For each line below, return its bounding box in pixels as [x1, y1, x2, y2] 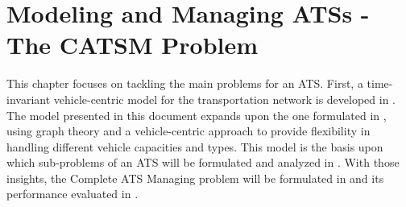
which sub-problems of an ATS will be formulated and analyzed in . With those [6, 154, 400, 171]
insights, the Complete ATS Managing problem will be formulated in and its [6, 169, 384, 186]
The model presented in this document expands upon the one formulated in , [6, 106, 387, 123]
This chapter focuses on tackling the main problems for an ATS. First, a [6, 75, 363, 92]
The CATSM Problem [6, 28, 259, 61]
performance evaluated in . [6, 185, 139, 202]
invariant [6, 90, 51, 107]
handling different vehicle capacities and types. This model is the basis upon [6, 138, 383, 155]
